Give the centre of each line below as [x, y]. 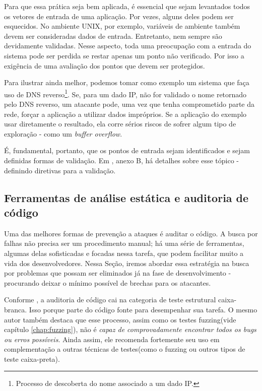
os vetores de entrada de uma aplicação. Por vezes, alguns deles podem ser [119, 16]
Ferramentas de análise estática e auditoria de [126, 197]
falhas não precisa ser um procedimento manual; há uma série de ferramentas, [124, 243]
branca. [16, 309]
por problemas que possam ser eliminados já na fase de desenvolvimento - [118, 273]
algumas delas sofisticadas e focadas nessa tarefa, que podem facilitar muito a [124, 253]
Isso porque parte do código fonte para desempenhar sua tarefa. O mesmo [143, 309]
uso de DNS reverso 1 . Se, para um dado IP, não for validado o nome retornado [125, 93]
